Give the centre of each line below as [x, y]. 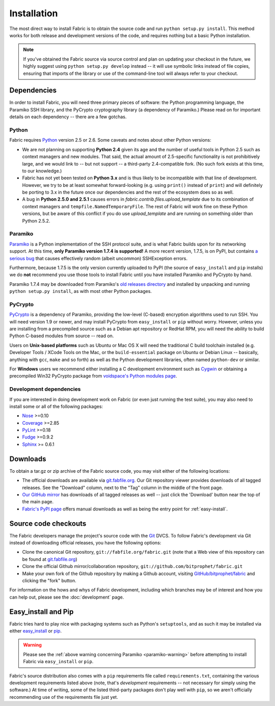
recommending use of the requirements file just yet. [64, 697]
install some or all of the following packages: [56, 406]
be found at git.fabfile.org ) [50, 559]
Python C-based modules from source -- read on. [62, 336]
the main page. [38, 502]
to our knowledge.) [42, 171]
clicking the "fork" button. [49, 580]
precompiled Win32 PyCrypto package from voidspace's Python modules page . [93, 376]
